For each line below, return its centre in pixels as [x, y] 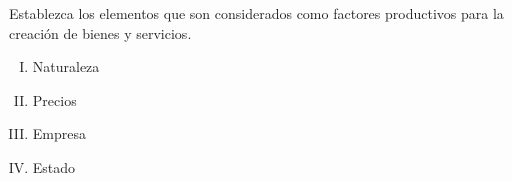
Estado [54, 166]
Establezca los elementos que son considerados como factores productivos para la [256, 13]
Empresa [59, 133]
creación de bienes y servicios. [100, 32]
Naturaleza [66, 66]
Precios [54, 99]
